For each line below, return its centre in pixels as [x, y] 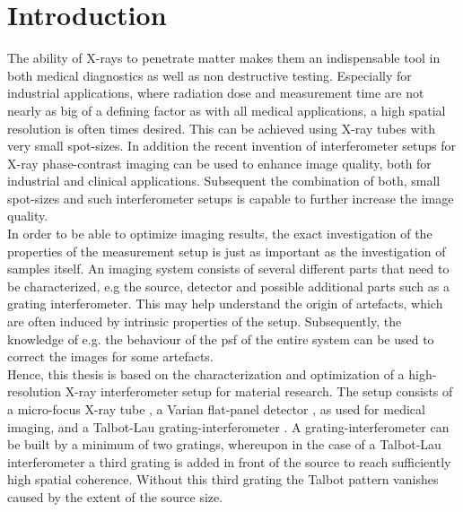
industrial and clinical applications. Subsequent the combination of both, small [224, 181]
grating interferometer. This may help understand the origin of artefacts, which [225, 304]
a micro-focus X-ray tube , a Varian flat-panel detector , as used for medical [216, 409]
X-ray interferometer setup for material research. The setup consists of [259, 391]
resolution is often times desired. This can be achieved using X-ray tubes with [222, 128]
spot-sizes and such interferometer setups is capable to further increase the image [231, 198]
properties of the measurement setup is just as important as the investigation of [227, 251]
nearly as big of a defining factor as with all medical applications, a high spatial [227, 110]
